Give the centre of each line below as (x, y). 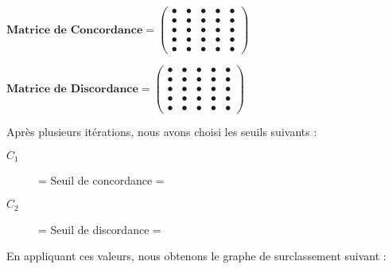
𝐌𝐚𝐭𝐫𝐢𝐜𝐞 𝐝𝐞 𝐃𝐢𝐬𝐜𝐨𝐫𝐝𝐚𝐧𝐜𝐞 (72, 89)
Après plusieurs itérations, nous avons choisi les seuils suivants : (162, 132)
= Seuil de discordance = (100, 229)
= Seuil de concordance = (101, 180)
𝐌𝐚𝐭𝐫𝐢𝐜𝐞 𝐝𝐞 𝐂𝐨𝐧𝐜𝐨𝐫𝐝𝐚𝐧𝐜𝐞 (75, 30)
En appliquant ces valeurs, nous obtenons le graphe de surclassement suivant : (196, 256)
